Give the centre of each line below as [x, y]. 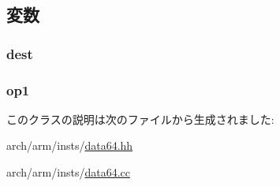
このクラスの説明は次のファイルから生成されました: [140, 119]
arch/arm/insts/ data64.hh [70, 145]
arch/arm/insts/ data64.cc [68, 172]
